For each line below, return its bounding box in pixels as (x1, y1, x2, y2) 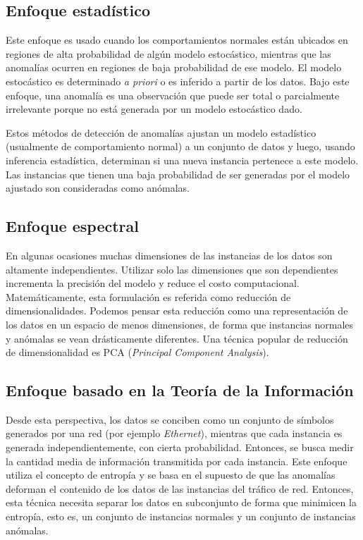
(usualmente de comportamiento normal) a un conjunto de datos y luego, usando (6, 139, 355, 154)
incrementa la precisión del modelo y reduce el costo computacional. (6, 276, 300, 290)
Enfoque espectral (6, 215, 139, 237)
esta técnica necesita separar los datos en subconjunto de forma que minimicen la (6, 495, 357, 510)
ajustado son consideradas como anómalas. (6, 180, 190, 195)
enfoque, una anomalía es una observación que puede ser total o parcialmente (6, 87, 340, 102)
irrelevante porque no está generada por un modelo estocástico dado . (6, 102, 302, 116)
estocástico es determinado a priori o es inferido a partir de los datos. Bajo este (6, 73, 350, 88)
